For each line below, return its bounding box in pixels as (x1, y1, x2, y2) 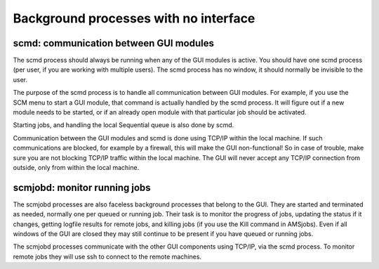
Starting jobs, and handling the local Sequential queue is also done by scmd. (13, 121, 234, 129)
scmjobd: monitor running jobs (13, 181, 151, 193)
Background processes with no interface (13, 11, 255, 26)
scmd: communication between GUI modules (13, 37, 214, 49)
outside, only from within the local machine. (13, 163, 140, 171)
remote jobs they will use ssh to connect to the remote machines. (13, 252, 202, 261)
